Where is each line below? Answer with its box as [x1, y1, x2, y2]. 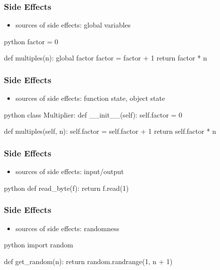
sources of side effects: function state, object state [15, 93, 165, 103]
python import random [4, 240, 73, 250]
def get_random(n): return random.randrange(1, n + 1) [4, 256, 173, 266]
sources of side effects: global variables [15, 20, 131, 30]
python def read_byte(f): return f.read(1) [4, 182, 129, 193]
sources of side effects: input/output [15, 166, 124, 177]
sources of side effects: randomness [15, 223, 120, 233]
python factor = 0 [4, 36, 59, 46]
